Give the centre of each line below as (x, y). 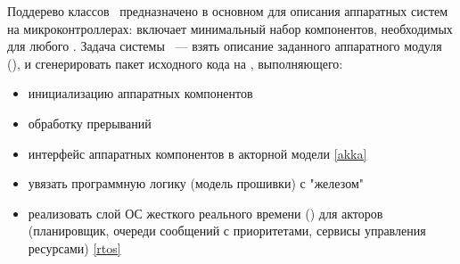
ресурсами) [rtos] (74, 247)
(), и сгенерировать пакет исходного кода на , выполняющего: (175, 63)
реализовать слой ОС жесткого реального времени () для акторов (205, 213)
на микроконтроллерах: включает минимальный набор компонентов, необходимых (230, 28)
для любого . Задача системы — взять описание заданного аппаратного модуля (225, 46)
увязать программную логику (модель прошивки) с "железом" (196, 183)
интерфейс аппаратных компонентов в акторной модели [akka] (197, 153)
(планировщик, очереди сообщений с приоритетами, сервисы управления (227, 231)
